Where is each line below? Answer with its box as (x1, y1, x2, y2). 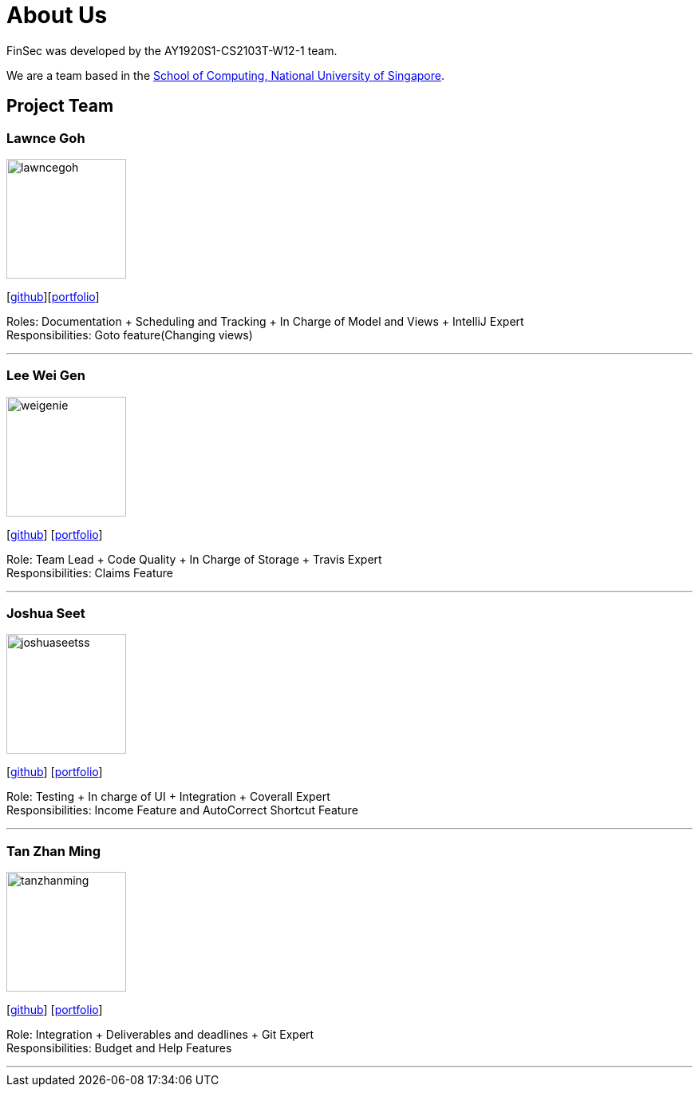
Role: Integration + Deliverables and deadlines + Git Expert (6, 1028, 314, 1042)
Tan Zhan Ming (6, 842, 101, 859)
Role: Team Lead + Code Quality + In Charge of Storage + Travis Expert (6, 552, 382, 566)
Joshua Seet (6, 605, 85, 622)
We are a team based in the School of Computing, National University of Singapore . (6, 68, 445, 82)
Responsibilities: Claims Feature (6, 565, 174, 580)
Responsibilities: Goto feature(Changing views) (6, 327, 253, 342)
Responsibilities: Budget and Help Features (6, 1041, 232, 1055)
